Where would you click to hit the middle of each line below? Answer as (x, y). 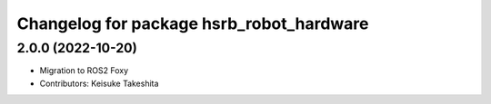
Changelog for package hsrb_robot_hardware (193, 24)
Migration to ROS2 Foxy (84, 71)
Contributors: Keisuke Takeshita (99, 83)
